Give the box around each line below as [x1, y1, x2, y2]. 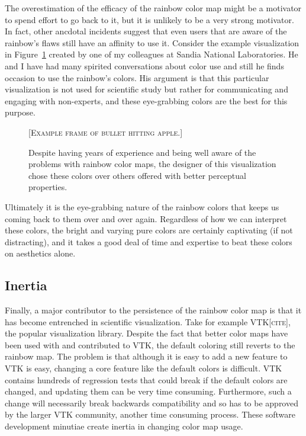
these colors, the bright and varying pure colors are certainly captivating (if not [5, 224, 293, 236]
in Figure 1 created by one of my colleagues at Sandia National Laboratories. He [5, 48, 298, 60]
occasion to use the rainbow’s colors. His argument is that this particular [5, 71, 269, 84]
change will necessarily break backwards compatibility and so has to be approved [5, 396, 298, 409]
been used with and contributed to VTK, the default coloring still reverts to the [5, 338, 295, 351]
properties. [28, 181, 67, 193]
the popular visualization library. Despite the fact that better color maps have [5, 327, 288, 339]
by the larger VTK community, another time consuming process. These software [5, 408, 295, 421]
